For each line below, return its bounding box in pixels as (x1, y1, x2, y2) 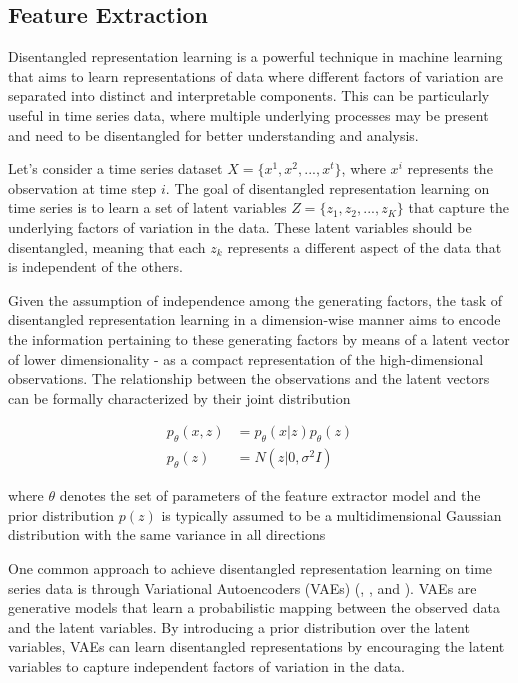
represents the (407, 158, 493, 179)
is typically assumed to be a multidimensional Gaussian (161, 504, 502, 525)
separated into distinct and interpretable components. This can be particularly (8, 85, 490, 106)
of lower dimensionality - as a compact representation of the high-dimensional (8, 348, 484, 369)
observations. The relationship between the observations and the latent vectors (8, 368, 490, 389)
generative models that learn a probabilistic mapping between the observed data (8, 597, 500, 618)
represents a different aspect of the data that (227, 236, 502, 257)
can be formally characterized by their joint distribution (8, 387, 351, 408)
